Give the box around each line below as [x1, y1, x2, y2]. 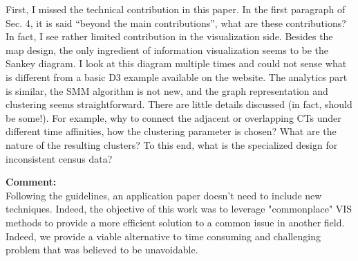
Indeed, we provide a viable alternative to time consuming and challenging [6, 228, 321, 243]
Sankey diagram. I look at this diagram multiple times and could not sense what [6, 56, 347, 71]
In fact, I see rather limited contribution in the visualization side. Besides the [6, 29, 333, 44]
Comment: [6, 174, 57, 189]
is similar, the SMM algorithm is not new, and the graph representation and [6, 83, 328, 98]
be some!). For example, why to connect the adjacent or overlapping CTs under [6, 110, 341, 125]
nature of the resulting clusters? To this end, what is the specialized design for [6, 137, 338, 152]
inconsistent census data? [6, 151, 113, 165]
